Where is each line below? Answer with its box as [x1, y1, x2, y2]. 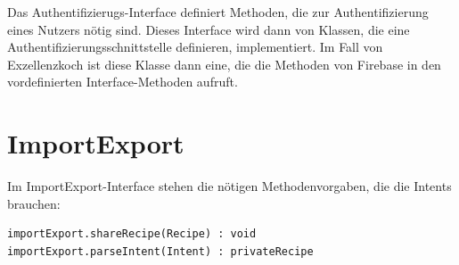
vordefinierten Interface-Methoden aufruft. [7, 72, 238, 91]
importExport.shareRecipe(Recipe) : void [7, 228, 257, 241]
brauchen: [7, 194, 61, 212]
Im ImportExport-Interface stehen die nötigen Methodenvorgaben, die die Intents [7, 177, 452, 195]
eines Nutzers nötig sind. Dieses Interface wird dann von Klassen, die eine [7, 20, 410, 38]
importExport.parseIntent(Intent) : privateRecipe [7, 244, 314, 258]
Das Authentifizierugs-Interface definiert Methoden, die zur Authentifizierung [7, 3, 429, 21]
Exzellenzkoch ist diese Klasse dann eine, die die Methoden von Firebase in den [7, 54, 441, 73]
